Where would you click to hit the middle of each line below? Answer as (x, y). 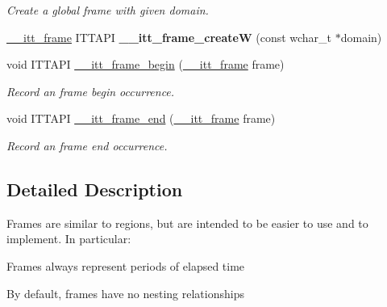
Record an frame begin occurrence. (91, 91)
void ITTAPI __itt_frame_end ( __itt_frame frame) (141, 118)
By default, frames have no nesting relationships (125, 293)
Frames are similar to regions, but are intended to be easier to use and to (187, 223)
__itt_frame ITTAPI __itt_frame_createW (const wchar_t (169, 37)
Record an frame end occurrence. (87, 145)
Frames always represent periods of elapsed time (126, 265)
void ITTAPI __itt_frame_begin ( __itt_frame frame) (146, 64)
